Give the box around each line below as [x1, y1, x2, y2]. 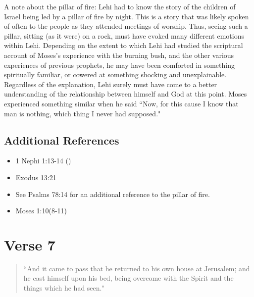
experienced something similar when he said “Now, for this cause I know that [4, 98, 239, 108]
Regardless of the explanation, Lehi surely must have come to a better [4, 79, 217, 89]
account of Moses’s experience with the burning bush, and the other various [4, 49, 234, 60]
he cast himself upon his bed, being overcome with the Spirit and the [23, 273, 234, 283]
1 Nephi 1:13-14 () [15, 155, 71, 166]
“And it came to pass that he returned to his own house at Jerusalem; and [23, 263, 250, 273]
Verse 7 [4, 234, 55, 254]
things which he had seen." [23, 283, 104, 293]
